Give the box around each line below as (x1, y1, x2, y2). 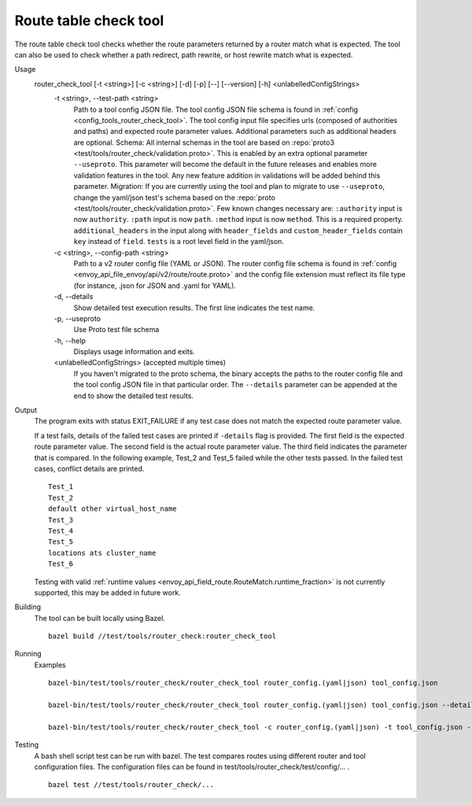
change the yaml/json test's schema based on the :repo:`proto (73, 193, 275, 202)
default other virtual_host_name (48, 505, 177, 513)
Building (14, 602, 42, 612)
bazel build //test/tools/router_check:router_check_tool (48, 632, 277, 641)
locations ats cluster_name (48, 548, 157, 557)
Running (14, 649, 42, 659)
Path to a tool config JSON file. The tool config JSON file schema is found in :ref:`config (73, 105, 358, 114)
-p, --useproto (53, 313, 101, 323)
